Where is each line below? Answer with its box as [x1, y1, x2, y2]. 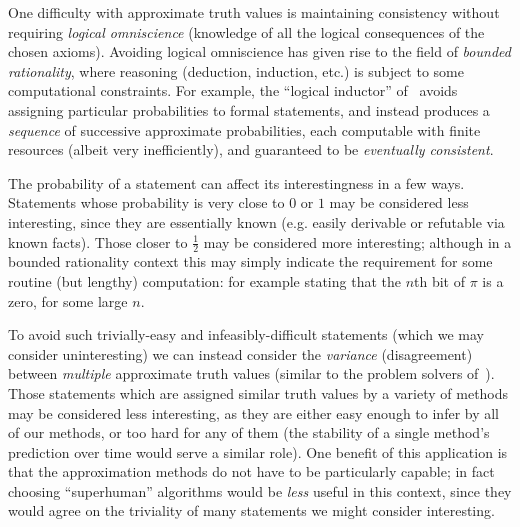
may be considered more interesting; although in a [203, 231, 512, 252]
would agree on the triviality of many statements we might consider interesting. [8, 500, 495, 521]
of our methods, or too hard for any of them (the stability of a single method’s [8, 422, 490, 443]
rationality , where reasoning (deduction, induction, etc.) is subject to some [8, 60, 464, 81]
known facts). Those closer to [8, 231, 188, 252]
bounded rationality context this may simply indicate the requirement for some [8, 251, 493, 272]
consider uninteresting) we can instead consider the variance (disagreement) [8, 343, 473, 364]
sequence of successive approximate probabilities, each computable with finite [8, 119, 481, 140]
